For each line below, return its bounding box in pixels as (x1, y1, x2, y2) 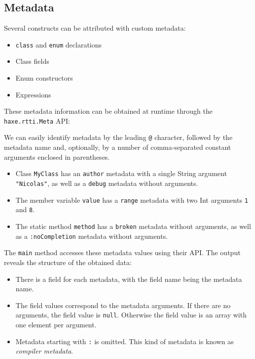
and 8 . (15, 204, 35, 215)
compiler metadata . (15, 346, 73, 356)
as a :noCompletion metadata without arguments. (15, 230, 168, 241)
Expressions (15, 89, 51, 99)
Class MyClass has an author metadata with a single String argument (15, 168, 227, 179)
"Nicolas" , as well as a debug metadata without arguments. (15, 178, 198, 188)
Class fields (15, 56, 49, 66)
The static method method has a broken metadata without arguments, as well (15, 221, 251, 231)
